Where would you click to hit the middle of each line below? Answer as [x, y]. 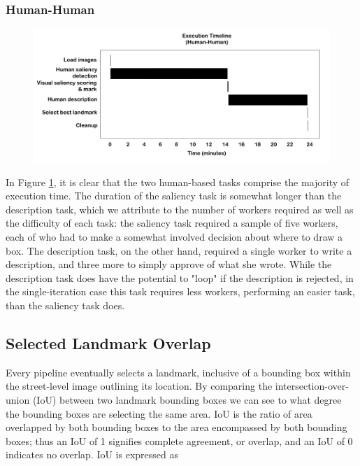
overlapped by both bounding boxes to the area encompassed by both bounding [177, 427]
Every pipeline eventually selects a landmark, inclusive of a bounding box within [178, 372]
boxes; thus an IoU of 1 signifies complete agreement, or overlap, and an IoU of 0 [179, 440]
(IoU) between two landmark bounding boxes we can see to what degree [187, 400]
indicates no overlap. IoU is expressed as [92, 454]
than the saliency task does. [65, 305]
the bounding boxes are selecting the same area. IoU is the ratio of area [159, 413]
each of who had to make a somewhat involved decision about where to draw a [174, 237]
